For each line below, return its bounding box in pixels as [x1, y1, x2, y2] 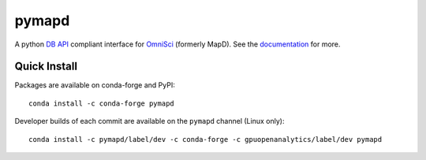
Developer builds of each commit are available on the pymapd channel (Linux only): [14, 117, 285, 126]
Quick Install [14, 60, 78, 73]
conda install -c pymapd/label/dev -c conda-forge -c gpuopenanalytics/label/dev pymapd [28, 135, 383, 143]
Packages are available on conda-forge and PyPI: [14, 80, 175, 90]
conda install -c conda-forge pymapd [28, 99, 175, 108]
